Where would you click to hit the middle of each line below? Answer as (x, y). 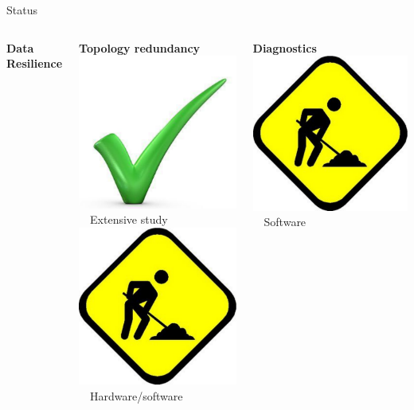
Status (22, 10)
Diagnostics (285, 47)
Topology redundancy (140, 47)
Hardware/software (137, 395)
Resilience (35, 63)
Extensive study (129, 219)
